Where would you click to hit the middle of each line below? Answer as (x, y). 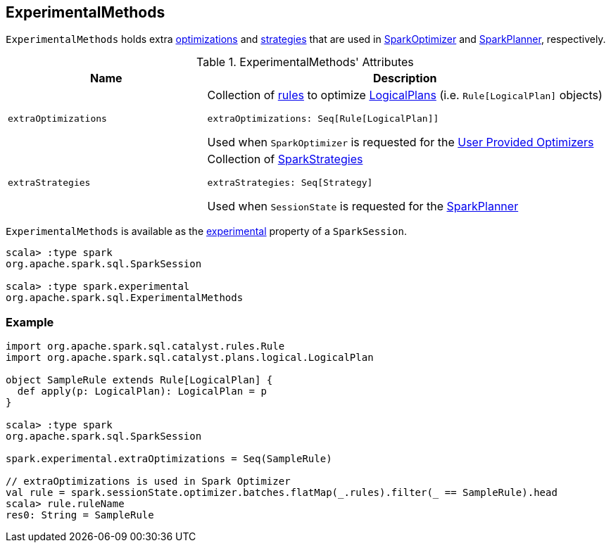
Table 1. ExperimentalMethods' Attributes (305, 62)
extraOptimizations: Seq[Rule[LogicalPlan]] (323, 119)
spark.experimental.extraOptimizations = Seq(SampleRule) (169, 459)
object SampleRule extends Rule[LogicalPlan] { (139, 380)
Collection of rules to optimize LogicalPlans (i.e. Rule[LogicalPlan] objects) (405, 95)
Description (405, 78)
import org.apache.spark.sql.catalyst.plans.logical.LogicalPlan (190, 358)
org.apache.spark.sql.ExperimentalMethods (125, 298)
